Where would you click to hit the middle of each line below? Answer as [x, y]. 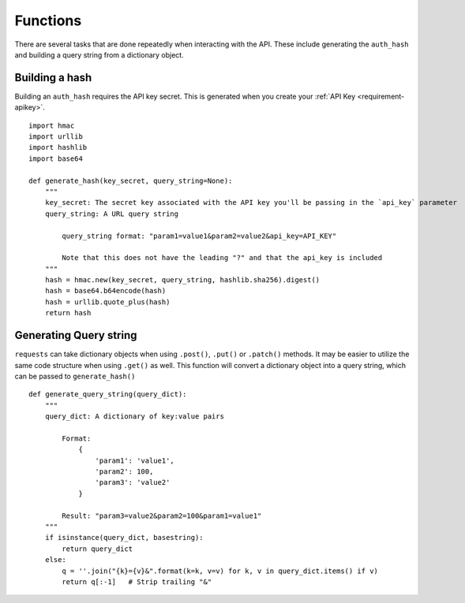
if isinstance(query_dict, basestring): [124, 538]
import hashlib [58, 147]
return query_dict [97, 549]
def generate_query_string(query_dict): [108, 395]
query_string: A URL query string [112, 214]
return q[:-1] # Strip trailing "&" [137, 582]
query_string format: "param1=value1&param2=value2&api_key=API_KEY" [199, 236]
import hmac [52, 125]
